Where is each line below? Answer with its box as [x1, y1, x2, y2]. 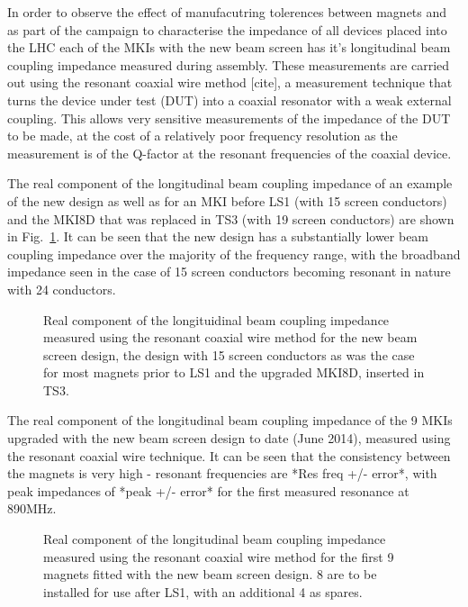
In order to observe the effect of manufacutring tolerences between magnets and [7, 3, 447, 21]
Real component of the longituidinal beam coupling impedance [43, 310, 390, 329]
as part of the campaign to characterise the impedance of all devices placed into [7, 20, 447, 39]
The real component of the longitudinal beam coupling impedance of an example [7, 174, 453, 193]
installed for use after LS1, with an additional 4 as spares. [43, 582, 363, 601]
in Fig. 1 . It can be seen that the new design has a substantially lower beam [7, 227, 429, 246]
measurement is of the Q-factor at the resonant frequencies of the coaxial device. [7, 143, 452, 162]
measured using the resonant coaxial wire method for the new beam [43, 328, 418, 347]
